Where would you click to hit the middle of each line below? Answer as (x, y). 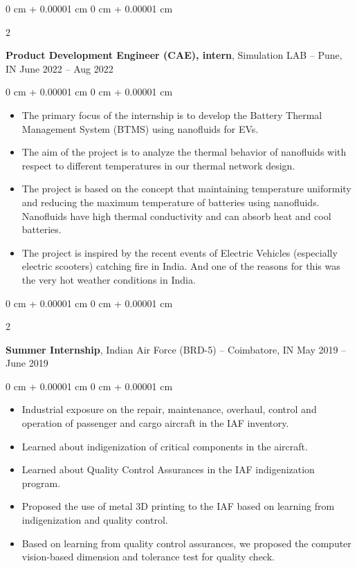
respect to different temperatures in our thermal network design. (158, 165)
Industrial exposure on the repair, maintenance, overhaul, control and (169, 409)
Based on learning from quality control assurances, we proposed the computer (186, 543)
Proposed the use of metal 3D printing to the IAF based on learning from (178, 506)
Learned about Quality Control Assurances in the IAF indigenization (168, 469)
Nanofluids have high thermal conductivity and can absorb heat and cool (176, 216)
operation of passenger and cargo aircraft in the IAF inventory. (155, 423)
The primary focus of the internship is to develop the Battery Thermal (172, 114)
